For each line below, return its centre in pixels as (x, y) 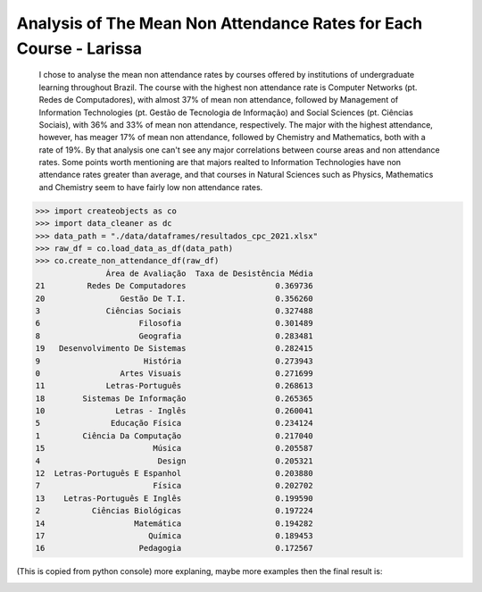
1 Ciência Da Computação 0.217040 (174, 436)
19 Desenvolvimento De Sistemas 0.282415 (174, 349)
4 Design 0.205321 (174, 461)
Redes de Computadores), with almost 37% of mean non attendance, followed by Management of (219, 100)
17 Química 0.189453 (174, 536)
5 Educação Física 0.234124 (174, 423)
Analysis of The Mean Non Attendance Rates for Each (220, 23)
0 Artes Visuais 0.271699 (174, 373)
